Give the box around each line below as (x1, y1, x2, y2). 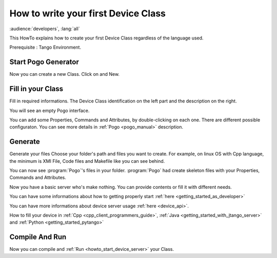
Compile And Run (9, 233, 67, 242)
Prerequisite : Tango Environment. (9, 44, 82, 51)
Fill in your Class (9, 84, 64, 93)
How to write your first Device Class (9, 8, 166, 19)
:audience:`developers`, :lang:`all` (9, 26, 81, 32)
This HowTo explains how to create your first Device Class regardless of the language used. (9, 35, 204, 41)
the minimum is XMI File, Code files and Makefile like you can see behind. (9, 158, 165, 164)
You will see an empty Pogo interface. (9, 107, 90, 114)
